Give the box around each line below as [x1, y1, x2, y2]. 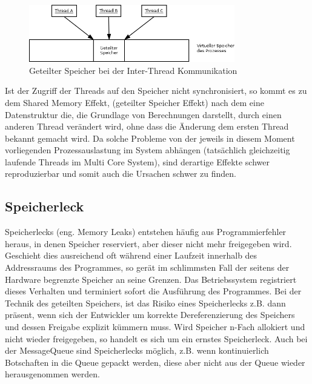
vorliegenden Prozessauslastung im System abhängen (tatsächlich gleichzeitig [5, 144, 290, 156]
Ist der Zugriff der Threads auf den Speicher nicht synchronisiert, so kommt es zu [5, 84, 307, 97]
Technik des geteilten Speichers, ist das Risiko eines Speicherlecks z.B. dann [5, 296, 286, 309]
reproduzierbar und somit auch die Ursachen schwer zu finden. [5, 167, 236, 180]
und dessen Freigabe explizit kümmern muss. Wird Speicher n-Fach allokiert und [5, 320, 305, 333]
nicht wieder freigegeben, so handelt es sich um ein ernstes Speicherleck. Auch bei [5, 332, 308, 345]
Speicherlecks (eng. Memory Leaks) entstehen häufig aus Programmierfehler [5, 225, 287, 238]
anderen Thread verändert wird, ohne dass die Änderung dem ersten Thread [5, 120, 289, 133]
